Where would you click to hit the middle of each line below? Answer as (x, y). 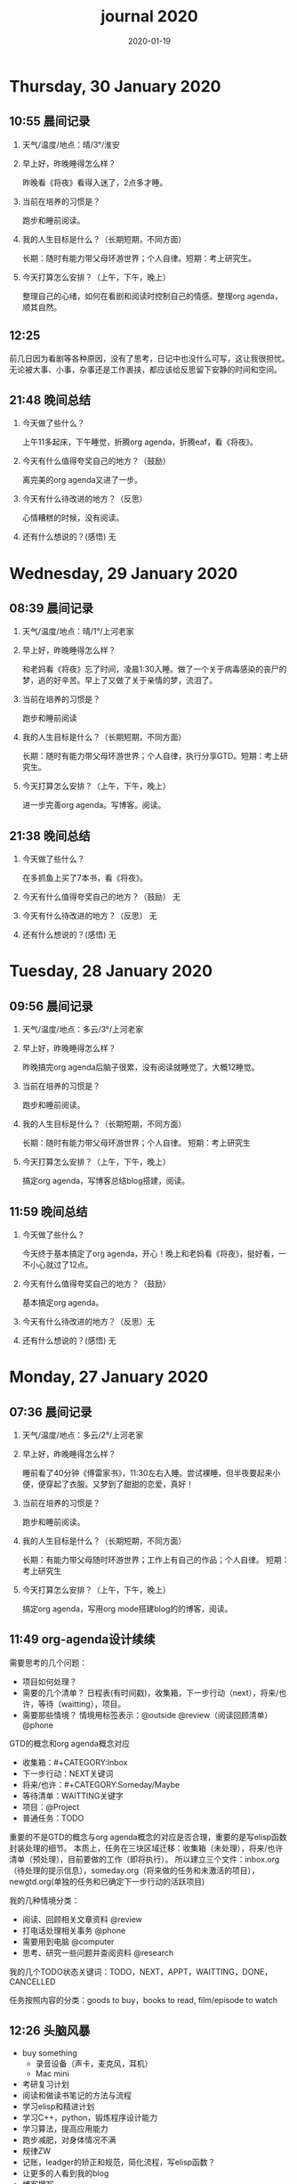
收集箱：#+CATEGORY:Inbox (75, 1762)
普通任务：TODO (53, 1818)
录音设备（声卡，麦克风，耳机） (94, 2063)
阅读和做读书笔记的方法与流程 (76, 2095)
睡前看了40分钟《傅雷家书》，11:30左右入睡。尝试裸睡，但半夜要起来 (147, 1473)
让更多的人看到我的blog (65, 2173)
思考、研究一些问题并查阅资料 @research (98, 1952)
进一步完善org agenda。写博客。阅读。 (94, 805)
